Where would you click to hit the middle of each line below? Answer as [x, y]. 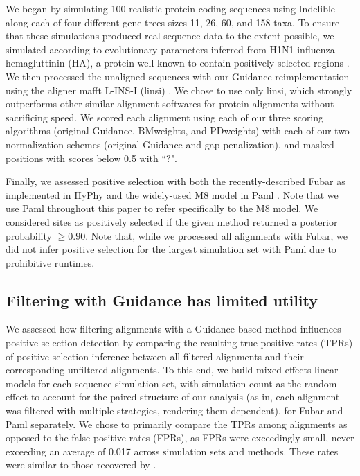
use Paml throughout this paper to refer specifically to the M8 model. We [162, 208]
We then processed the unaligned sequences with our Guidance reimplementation [178, 76]
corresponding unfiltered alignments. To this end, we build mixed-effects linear [172, 370]
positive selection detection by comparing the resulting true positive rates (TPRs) [179, 343]
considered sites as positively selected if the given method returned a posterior [172, 221]
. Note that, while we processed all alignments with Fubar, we [217, 235]
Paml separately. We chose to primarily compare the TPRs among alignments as [177, 424]
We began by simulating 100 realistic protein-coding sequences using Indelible [171, 8]
